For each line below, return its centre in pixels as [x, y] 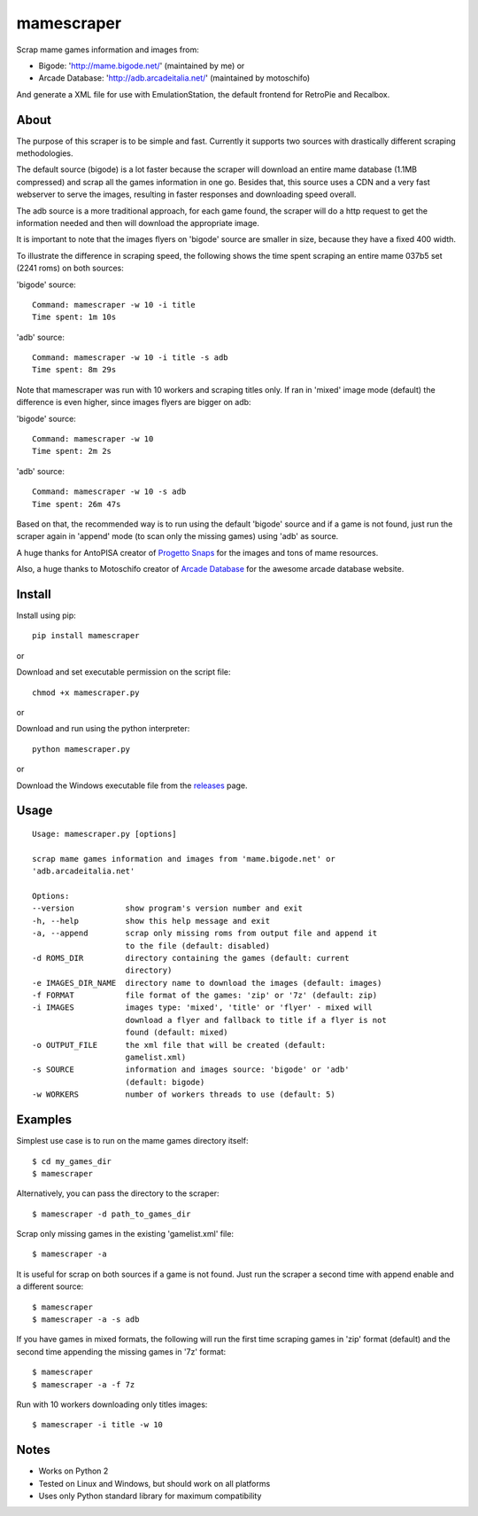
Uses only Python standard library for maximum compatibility [150, 1496]
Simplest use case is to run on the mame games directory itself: [132, 1141]
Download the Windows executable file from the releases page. [132, 785]
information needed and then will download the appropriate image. [138, 223]
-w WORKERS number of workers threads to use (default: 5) [184, 1094]
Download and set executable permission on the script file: [123, 672]
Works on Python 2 [73, 1471]
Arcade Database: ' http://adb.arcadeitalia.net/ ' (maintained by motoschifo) [174, 78]
